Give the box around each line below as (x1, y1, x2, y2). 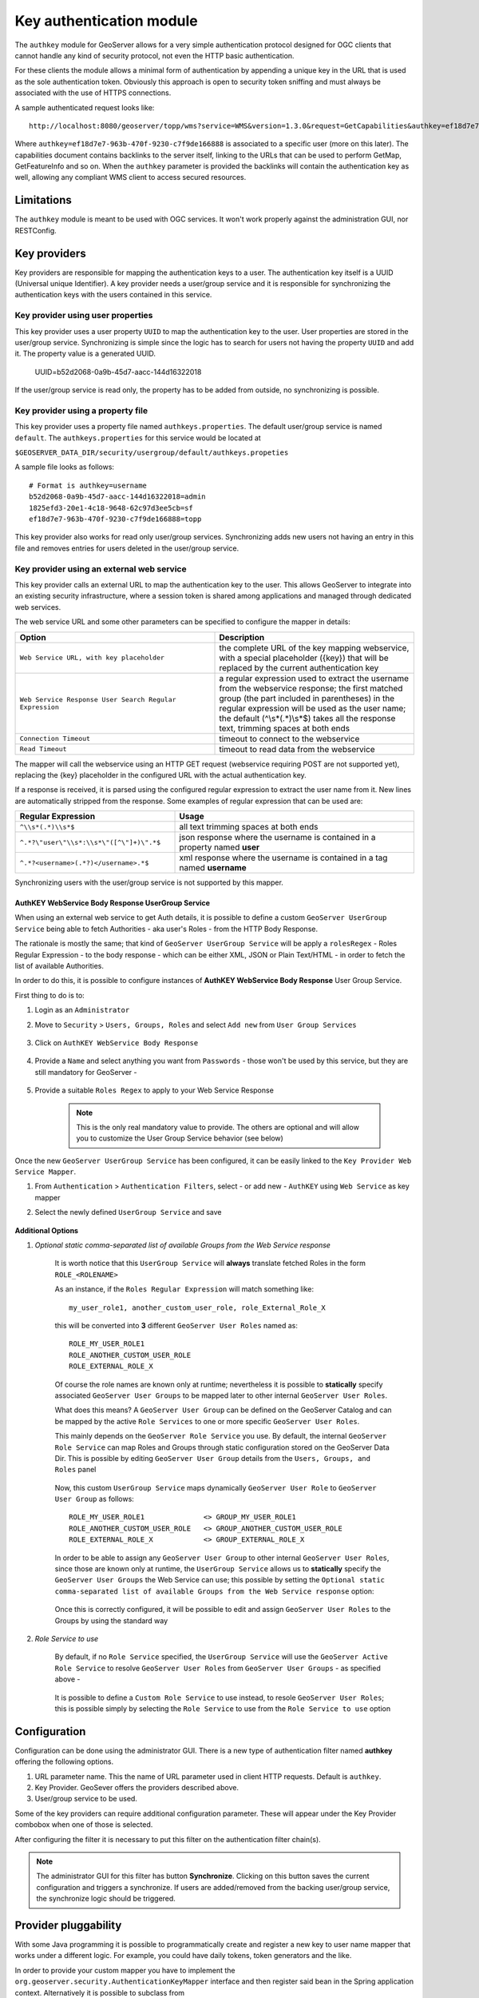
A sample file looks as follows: (14, 462, 115, 472)
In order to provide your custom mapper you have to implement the (14, 1965, 236, 1975)
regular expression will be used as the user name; (219, 702, 406, 714)
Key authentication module (14, 12, 199, 30)
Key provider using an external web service (14, 563, 187, 575)
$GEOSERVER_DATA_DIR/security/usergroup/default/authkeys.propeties (14, 448, 289, 457)
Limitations (14, 193, 72, 207)
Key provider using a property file (14, 404, 148, 416)
